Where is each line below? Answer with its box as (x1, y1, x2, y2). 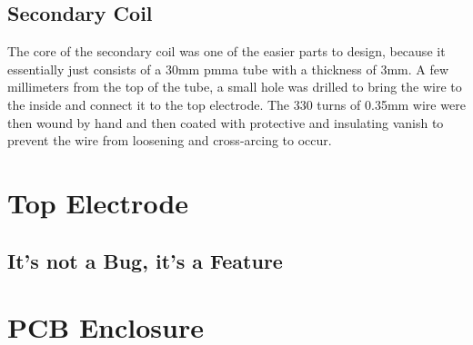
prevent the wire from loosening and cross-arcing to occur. (7, 131, 332, 150)
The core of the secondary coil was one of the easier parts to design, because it (7, 42, 446, 61)
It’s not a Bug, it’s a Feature (7, 246, 283, 274)
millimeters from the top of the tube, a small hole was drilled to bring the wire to (7, 77, 462, 96)
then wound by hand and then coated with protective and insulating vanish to (7, 113, 444, 132)
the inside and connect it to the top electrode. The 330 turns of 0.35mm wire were (7, 94, 466, 113)
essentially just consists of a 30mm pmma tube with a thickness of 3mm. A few (7, 59, 449, 78)
